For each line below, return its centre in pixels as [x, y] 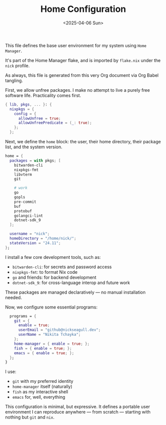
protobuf [23, 211]
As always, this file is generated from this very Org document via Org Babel [82, 75]
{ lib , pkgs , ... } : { [28, 104]
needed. [14, 297]
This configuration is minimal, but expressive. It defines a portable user [78, 407]
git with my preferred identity [43, 381]
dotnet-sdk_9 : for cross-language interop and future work [71, 282]
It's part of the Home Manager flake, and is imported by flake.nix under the [83, 60]
